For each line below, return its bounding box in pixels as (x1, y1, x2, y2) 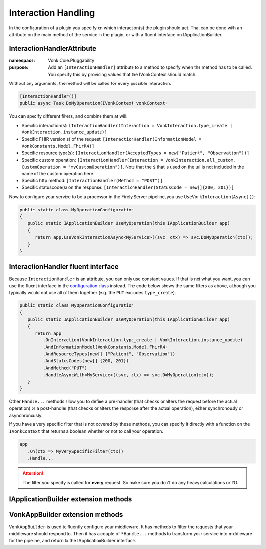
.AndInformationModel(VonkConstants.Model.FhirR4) (42, 344, 168, 350)
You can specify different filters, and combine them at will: (9, 113, 128, 119)
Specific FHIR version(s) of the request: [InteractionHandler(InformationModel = (21, 136, 201, 142)
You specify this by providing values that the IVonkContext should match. (48, 71, 197, 77)
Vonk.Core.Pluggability (48, 57, 95, 63)
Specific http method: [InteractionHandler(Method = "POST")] (21, 177, 163, 183)
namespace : (9, 57, 35, 63)
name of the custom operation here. (21, 170, 95, 176)
